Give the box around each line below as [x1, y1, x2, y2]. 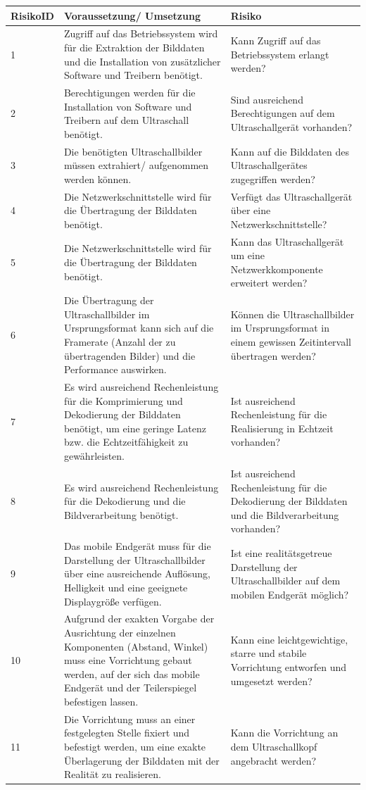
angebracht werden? [230, 753, 317, 767]
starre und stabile [230, 646, 307, 660]
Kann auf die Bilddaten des [230, 144, 350, 158]
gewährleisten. [63, 449, 125, 463]
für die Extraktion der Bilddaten [63, 39, 205, 54]
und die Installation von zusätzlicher [63, 54, 221, 68]
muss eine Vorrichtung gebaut [63, 653, 192, 667]
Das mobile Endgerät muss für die [63, 539, 211, 553]
